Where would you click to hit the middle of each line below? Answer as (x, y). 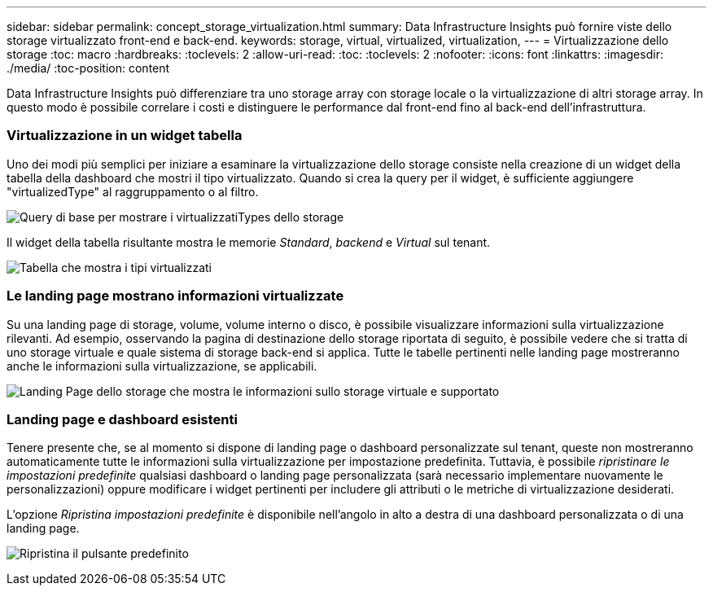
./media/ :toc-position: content (88, 68)
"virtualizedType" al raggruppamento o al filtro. (133, 191)
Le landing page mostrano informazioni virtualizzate (175, 296)
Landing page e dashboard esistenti (122, 419)
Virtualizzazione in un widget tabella (125, 136)
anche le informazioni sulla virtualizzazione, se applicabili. (162, 366)
